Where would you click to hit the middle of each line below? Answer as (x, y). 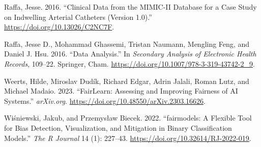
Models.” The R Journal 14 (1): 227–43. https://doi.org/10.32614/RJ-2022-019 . (128, 138)
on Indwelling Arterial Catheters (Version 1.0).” (78, 17)
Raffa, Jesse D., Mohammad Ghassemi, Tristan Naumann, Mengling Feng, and (127, 43)
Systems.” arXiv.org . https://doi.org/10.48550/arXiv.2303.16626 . (105, 100)
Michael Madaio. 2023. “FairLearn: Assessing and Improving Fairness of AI (121, 91)
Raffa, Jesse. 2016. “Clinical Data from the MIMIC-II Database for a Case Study (130, 7)
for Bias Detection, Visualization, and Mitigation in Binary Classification (118, 127)
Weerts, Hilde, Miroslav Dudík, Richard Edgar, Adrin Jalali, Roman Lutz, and (127, 81)
